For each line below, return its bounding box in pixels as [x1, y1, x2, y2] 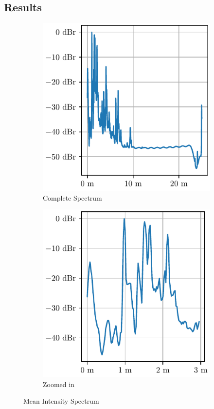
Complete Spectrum [43, 192, 102, 203]
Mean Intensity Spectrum [23, 395, 99, 406]
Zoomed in [43, 379, 74, 389]
